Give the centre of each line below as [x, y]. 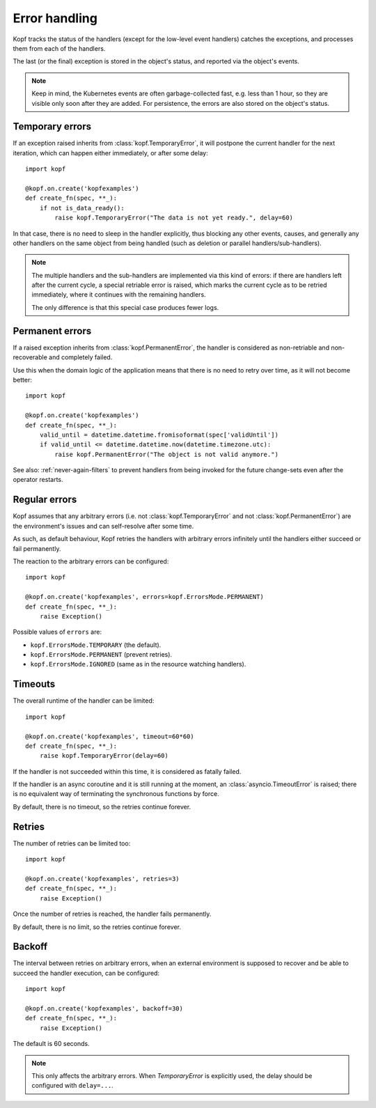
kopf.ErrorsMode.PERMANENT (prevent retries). [101, 655]
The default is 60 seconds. [51, 1044]
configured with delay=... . [73, 1086]
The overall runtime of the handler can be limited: [84, 701]
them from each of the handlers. [59, 48]
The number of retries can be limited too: [72, 843]
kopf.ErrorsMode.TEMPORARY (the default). [96, 645]
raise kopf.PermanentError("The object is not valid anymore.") [166, 454]
